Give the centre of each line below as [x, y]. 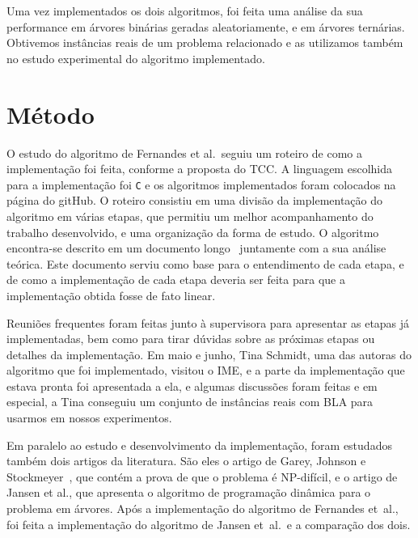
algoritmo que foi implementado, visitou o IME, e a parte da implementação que [206, 370]
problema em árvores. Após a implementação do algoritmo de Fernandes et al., [203, 508]
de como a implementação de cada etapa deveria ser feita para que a [176, 280]
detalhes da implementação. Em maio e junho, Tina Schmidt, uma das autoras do [209, 354]
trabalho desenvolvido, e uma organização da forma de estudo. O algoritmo [193, 232]
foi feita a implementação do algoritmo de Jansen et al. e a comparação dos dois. [209, 524]
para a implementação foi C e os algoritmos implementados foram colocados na [201, 184]
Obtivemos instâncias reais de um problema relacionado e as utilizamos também [205, 42]
